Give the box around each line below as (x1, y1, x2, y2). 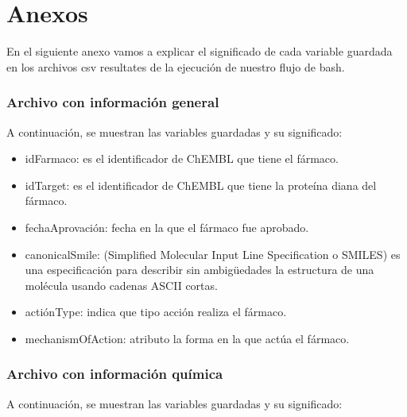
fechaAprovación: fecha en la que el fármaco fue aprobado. (25, 218, 309, 235)
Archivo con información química (6, 364, 223, 384)
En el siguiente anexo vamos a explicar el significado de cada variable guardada (6, 43, 393, 60)
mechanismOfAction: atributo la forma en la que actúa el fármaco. (25, 330, 350, 346)
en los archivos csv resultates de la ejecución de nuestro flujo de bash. (6, 58, 345, 75)
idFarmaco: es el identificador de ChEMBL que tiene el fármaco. (25, 150, 339, 167)
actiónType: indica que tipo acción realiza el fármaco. (25, 303, 287, 320)
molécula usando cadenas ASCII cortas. (25, 276, 218, 293)
